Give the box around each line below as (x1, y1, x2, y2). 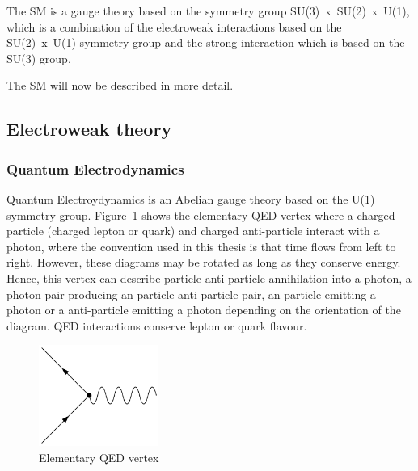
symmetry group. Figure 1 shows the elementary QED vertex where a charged (6, 206, 395, 223)
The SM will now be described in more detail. (6, 77, 234, 94)
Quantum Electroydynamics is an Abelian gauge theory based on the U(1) (6, 190, 375, 207)
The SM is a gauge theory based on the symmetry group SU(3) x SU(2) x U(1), (6, 2, 410, 19)
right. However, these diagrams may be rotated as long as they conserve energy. (6, 254, 401, 271)
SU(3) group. (6, 49, 71, 66)
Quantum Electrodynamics (6, 158, 184, 179)
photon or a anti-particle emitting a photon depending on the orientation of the (6, 301, 401, 318)
